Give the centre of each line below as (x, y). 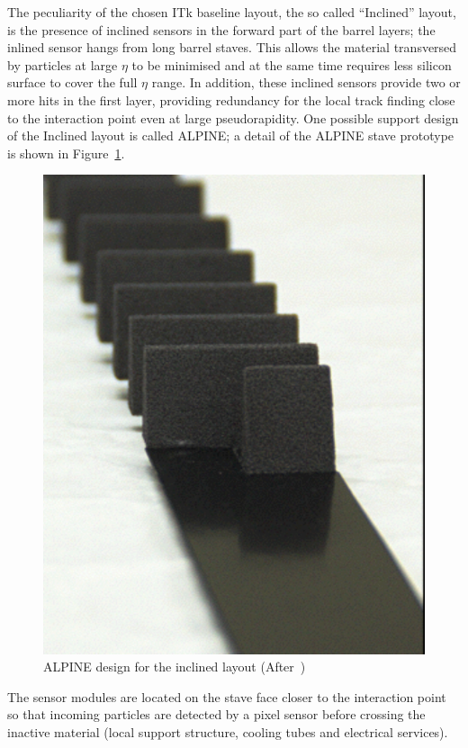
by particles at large (63, 64)
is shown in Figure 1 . (66, 153)
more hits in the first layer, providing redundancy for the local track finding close (231, 99)
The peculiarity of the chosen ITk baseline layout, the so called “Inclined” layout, (232, 12)
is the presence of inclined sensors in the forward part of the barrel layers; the (221, 29)
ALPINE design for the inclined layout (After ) (175, 667)
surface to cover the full (72, 82)
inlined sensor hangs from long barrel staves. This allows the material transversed (232, 47)
